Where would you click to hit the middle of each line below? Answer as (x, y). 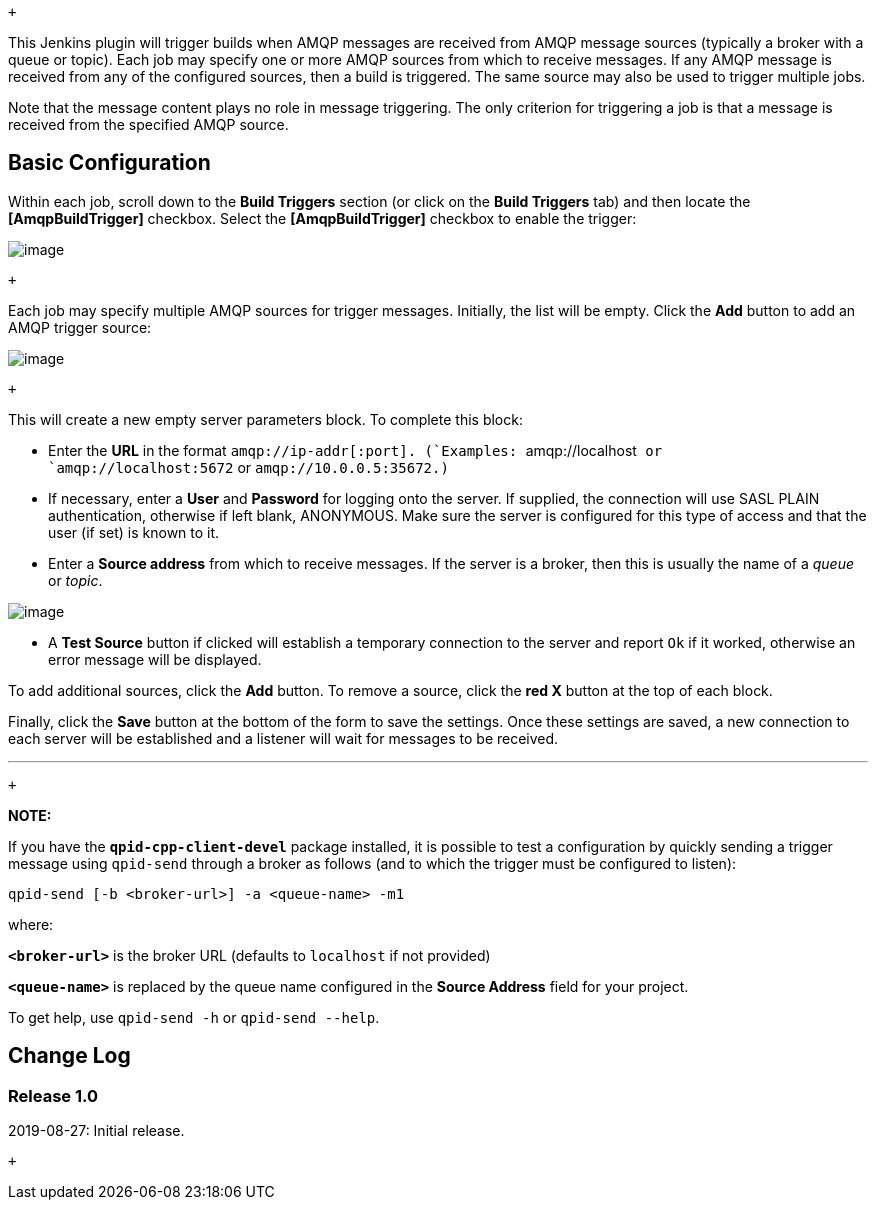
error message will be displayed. (155, 659)
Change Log (69, 1056)
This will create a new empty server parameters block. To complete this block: (265, 419)
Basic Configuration (109, 163)
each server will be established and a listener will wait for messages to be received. (283, 738)
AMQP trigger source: (80, 327)
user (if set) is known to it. (134, 532)
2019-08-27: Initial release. (96, 1131)
